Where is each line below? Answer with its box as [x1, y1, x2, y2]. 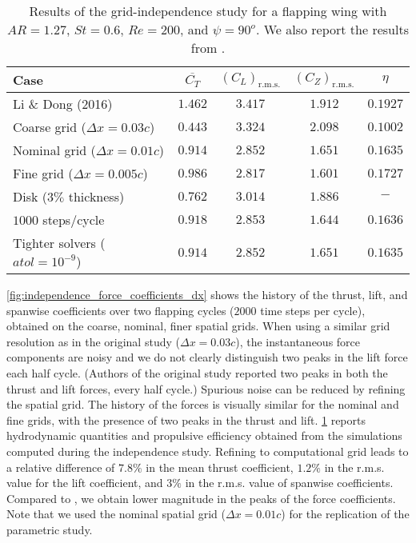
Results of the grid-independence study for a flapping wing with [29, 2, 387, 20]
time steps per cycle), [260, 301, 366, 318]
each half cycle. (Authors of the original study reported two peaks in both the [6, 364, 388, 381]
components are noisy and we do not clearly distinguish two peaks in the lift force [6, 349, 408, 365]
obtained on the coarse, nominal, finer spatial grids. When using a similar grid [6, 317, 390, 334]
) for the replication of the [281, 505, 410, 522]
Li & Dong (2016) [13, 94, 113, 113]
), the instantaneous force [235, 333, 361, 349]
